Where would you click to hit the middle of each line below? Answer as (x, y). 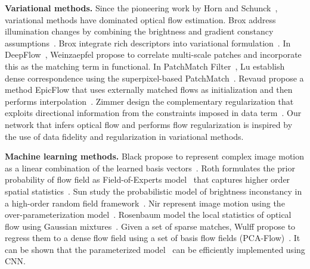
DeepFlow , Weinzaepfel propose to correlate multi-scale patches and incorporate (153, 54)
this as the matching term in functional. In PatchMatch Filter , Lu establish (145, 66)
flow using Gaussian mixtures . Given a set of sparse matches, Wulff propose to (150, 226)
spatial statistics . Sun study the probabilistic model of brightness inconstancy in (154, 191)
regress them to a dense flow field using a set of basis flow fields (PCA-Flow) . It (153, 238)
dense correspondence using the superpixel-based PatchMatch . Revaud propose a (154, 78)
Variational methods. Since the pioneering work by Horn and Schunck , (141, 8)
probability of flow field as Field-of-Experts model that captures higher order (148, 179)
